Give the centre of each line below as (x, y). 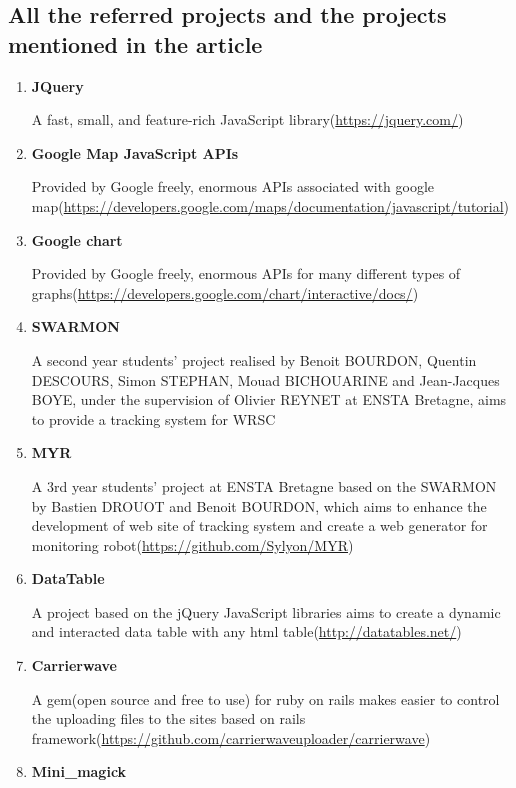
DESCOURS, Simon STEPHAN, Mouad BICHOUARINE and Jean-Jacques (265, 379)
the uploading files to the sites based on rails (168, 718)
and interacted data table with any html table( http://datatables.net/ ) (246, 631)
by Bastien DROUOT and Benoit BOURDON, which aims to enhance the (259, 505)
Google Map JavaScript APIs (135, 152)
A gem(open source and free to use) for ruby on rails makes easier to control (265, 698)
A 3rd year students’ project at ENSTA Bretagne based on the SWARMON (264, 485)
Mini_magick (79, 771)
